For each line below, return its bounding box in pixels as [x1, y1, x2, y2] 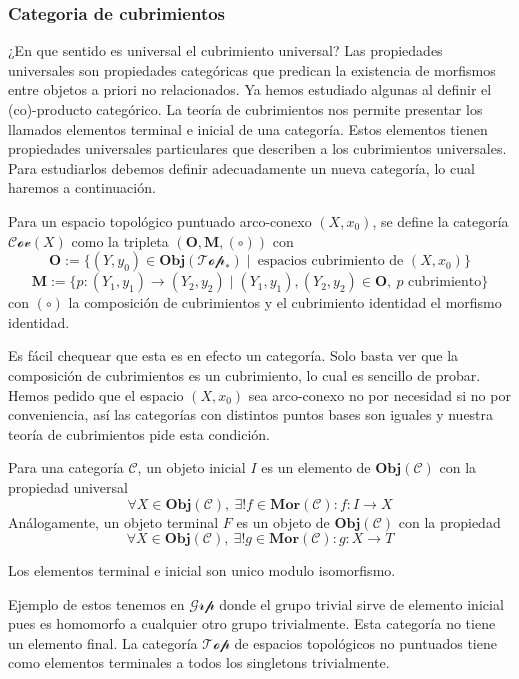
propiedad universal [8, 476, 128, 497]
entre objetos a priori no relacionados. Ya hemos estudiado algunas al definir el [8, 79, 492, 100]
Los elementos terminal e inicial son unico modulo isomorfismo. [8, 560, 396, 581]
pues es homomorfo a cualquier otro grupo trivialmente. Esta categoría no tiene [8, 613, 496, 634]
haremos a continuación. [8, 177, 156, 198]
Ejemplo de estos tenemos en [8, 593, 185, 614]
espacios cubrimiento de [257, 254, 404, 269]
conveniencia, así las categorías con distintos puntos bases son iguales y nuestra [8, 404, 494, 425]
